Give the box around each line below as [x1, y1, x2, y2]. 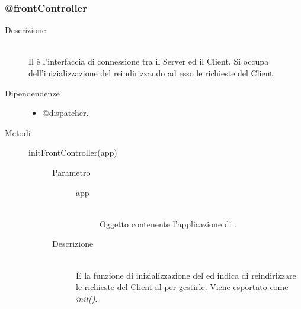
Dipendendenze [5, 86, 60, 99]
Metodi [5, 126, 31, 139]
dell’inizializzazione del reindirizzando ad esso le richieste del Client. [28, 67, 276, 79]
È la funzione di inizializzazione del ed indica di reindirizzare [76, 269, 296, 281]
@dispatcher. [42, 107, 89, 119]
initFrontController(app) [28, 146, 117, 159]
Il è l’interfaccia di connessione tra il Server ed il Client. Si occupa [28, 55, 269, 67]
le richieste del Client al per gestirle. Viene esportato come [76, 281, 289, 293]
